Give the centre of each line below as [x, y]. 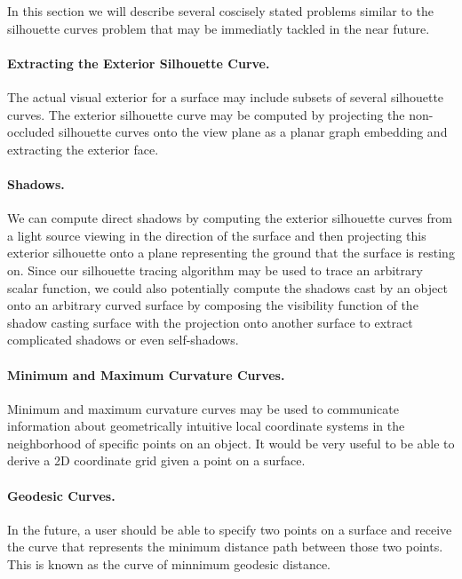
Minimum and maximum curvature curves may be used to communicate [203, 408]
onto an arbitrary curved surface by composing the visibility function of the [213, 305]
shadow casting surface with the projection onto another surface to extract [210, 322]
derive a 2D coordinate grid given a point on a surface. [156, 460]
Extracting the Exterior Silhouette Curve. [139, 63]
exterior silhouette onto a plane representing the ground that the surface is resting [231, 253]
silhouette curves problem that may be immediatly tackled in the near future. [219, 28]
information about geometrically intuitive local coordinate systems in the [206, 426]
